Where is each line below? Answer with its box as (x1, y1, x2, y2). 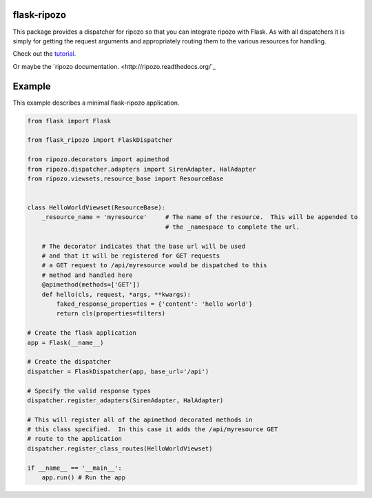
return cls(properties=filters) (56, 310, 165, 318)
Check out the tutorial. (12, 50, 76, 58)
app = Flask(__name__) (27, 338, 104, 346)
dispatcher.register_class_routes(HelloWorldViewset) (27, 444, 213, 453)
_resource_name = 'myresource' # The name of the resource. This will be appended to (41, 214, 358, 221)
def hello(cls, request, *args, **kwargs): (41, 290, 191, 298)
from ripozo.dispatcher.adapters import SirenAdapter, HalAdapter (27, 165, 256, 173)
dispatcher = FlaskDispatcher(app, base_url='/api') (27, 367, 209, 375)
